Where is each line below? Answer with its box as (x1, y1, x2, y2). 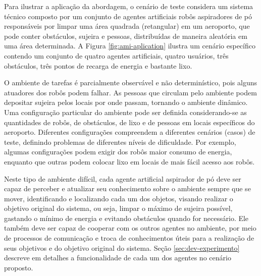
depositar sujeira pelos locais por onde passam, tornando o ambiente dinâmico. (4, 97, 248, 107)
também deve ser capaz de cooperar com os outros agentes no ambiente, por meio (4, 223, 256, 233)
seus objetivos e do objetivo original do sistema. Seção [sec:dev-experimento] (4, 242, 240, 253)
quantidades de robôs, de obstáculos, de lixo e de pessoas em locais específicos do (4, 117, 255, 127)
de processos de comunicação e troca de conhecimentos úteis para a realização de (4, 233, 254, 243)
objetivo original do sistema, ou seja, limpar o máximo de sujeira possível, (4, 203, 233, 213)
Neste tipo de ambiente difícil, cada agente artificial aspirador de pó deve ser (4, 173, 241, 184)
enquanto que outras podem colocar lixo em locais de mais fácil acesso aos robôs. (4, 156, 255, 167)
